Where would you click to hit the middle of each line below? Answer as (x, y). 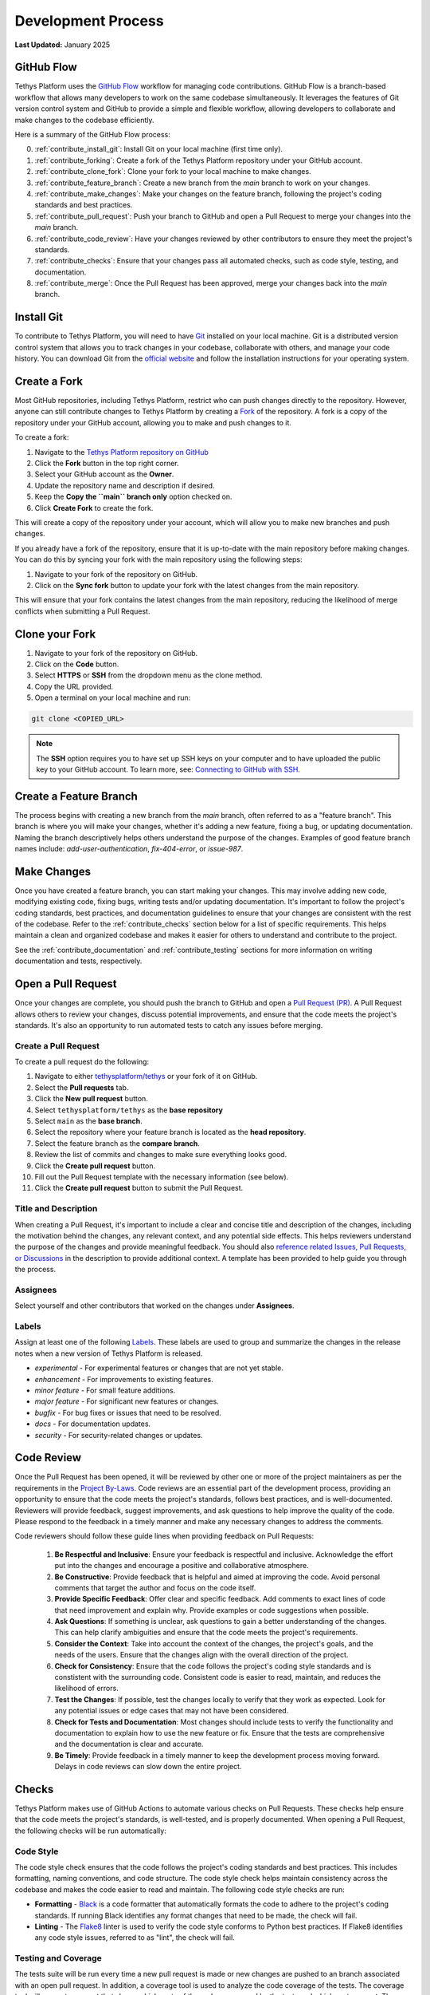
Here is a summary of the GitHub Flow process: (92, 135)
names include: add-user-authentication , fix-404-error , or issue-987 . (129, 849)
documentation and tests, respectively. (78, 961)
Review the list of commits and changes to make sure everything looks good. (161, 1155)
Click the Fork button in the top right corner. (107, 464)
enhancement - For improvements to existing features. (124, 1379)
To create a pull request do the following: (82, 1062)
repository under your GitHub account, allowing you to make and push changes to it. (153, 422)
